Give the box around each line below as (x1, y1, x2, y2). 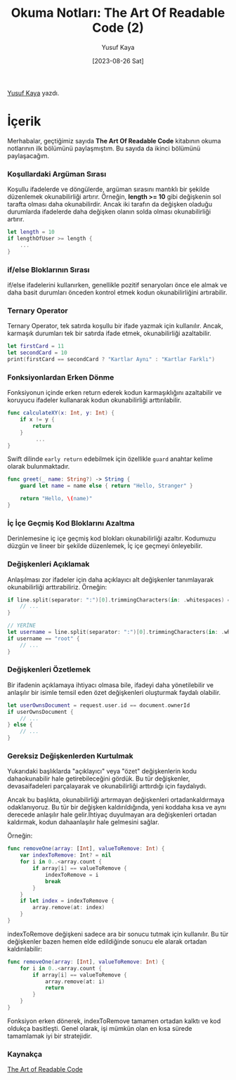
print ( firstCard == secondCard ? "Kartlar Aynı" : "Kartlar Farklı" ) (7, 356, 216, 363)
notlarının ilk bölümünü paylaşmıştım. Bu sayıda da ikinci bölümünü (7, 144, 201, 152)
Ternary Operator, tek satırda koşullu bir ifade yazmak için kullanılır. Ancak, (7, 322, 223, 330)
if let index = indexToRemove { (20, 897, 114, 904)
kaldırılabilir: (7, 944, 42, 953)
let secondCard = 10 (7, 349, 68, 356)
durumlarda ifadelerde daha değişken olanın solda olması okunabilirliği (7, 207, 211, 216)
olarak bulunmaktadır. (7, 462, 70, 471)
